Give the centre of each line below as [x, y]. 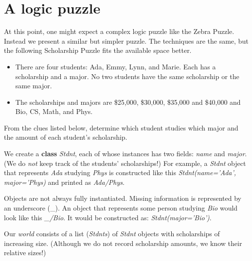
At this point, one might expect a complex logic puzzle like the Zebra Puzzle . [119, 31]
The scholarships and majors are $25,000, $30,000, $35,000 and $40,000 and [128, 102]
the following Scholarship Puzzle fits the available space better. [98, 50]
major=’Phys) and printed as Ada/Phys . [64, 182]
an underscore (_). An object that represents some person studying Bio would [121, 208]
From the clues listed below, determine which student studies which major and [121, 127]
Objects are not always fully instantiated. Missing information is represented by [123, 198]
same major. [34, 86]
